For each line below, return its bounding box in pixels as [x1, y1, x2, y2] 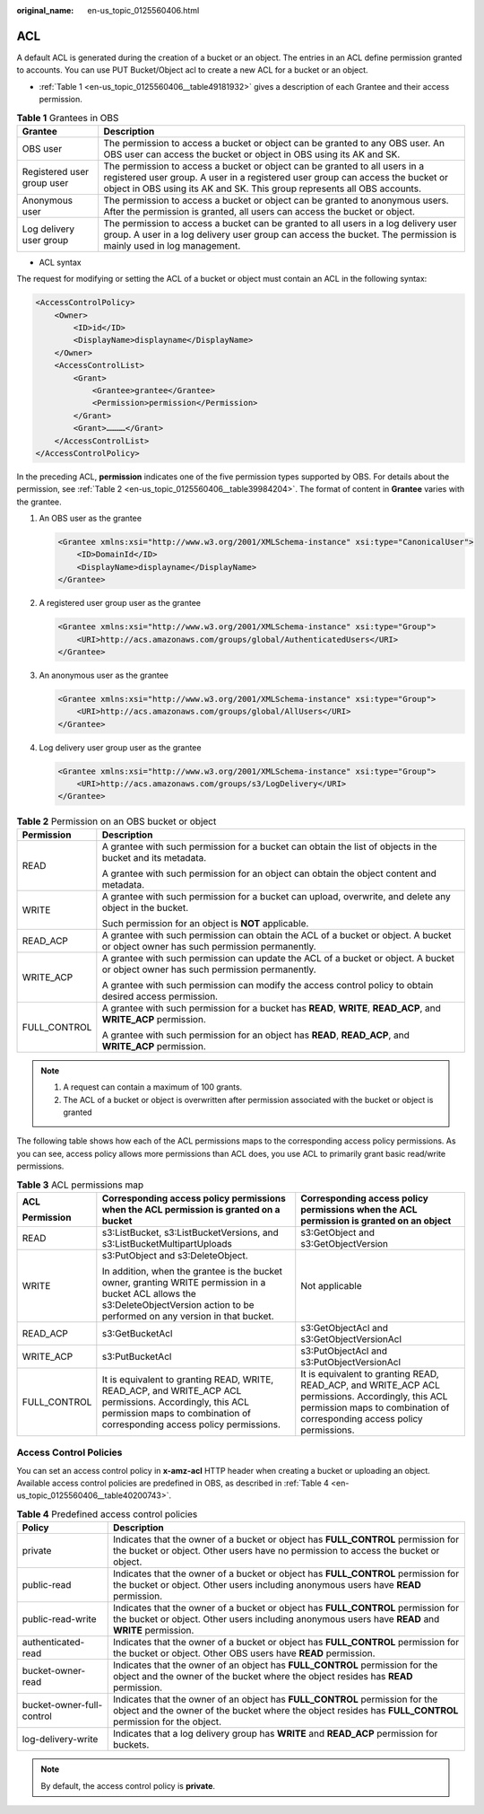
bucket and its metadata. [101, 851, 207, 863]
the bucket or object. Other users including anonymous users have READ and [112, 1613, 440, 1626]
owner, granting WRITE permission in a [101, 1275, 266, 1288]
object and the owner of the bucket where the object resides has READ [112, 1670, 413, 1683]
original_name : [16, 5, 74, 15]
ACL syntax [39, 257, 82, 267]
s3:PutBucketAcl [101, 1350, 172, 1363]
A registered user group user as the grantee [39, 598, 202, 609]
